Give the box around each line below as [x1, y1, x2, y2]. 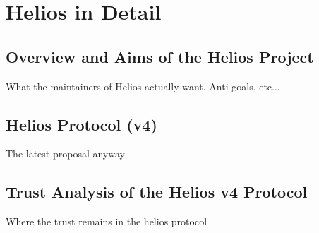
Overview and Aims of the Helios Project [6, 45, 314, 67]
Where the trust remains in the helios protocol [6, 214, 207, 229]
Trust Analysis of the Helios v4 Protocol [6, 181, 308, 203]
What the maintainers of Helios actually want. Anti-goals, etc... [6, 78, 280, 93]
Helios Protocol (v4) [6, 113, 157, 135]
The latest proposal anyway [6, 146, 125, 161]
